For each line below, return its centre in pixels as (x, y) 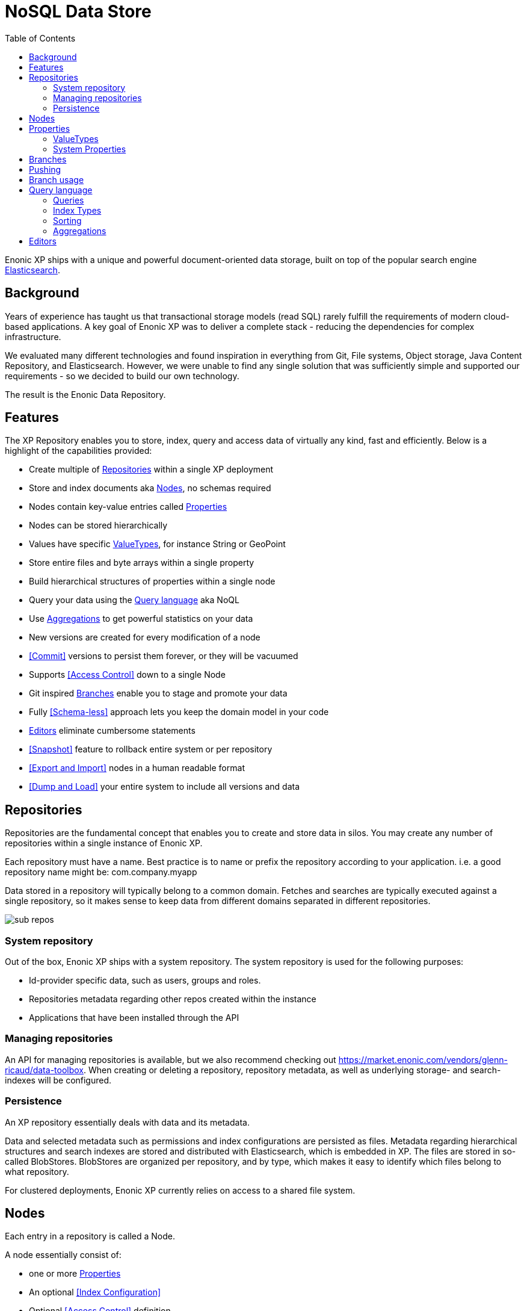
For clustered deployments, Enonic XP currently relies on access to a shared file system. (180, 1190)
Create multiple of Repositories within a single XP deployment (151, 470)
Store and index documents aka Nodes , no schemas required (150, 488)
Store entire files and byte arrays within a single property (142, 563)
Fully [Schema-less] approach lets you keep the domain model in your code (179, 712)
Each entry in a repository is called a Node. (90, 1236)
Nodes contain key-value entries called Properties (128, 507)
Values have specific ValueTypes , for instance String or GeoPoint (157, 544)
